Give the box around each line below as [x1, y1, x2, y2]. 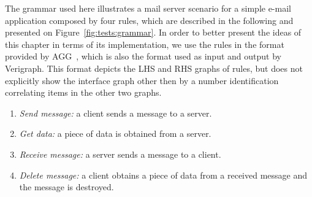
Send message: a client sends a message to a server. [19, 106, 212, 119]
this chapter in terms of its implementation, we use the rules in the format [5, 37, 284, 50]
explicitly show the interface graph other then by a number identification [5, 74, 279, 87]
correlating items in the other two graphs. [5, 86, 162, 99]
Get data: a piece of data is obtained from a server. [19, 127, 211, 140]
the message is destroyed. [19, 180, 114, 193]
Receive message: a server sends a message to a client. [19, 147, 221, 160]
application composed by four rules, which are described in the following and [5, 14, 294, 26]
